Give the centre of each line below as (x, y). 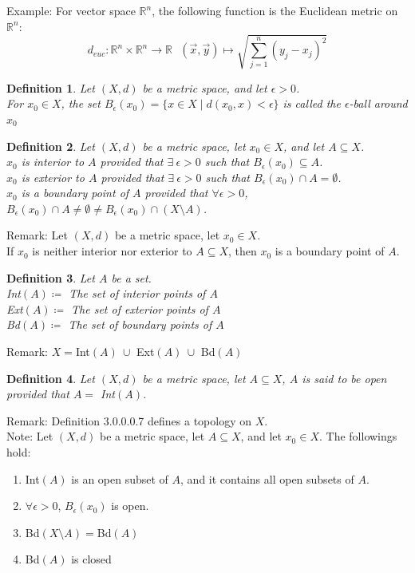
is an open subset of (120, 478)
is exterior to (53, 177)
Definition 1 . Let (51, 87)
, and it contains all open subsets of (267, 478)
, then (243, 251)
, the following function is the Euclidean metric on (275, 10)
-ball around (378, 103)
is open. (130, 506)
